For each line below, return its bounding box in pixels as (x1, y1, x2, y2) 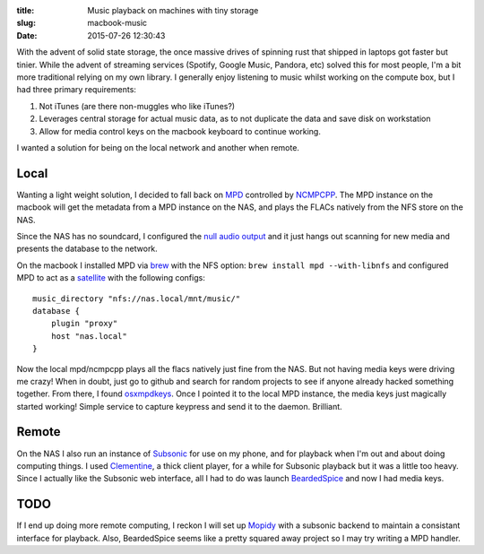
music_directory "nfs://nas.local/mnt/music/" (32, 293, 241, 304)
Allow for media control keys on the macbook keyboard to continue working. (39, 126, 322, 136)
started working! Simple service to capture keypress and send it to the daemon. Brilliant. (16, 401, 342, 411)
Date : (16, 30, 38, 40)
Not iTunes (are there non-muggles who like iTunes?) (39, 100, 236, 111)
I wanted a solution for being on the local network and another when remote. (16, 142, 300, 152)
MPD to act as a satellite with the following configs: (16, 273, 205, 283)
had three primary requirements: (16, 84, 136, 95)
